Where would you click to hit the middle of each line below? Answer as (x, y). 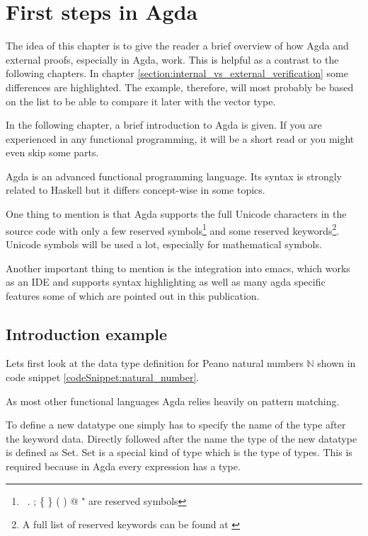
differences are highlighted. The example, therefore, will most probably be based (180, 87)
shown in (337, 363)
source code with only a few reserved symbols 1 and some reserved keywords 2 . (173, 229)
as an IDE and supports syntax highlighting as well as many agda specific (166, 282)
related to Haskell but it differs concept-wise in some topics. (136, 190)
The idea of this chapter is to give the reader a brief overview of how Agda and (177, 46)
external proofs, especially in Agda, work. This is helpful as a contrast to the (172, 59)
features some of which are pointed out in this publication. (133, 295)
